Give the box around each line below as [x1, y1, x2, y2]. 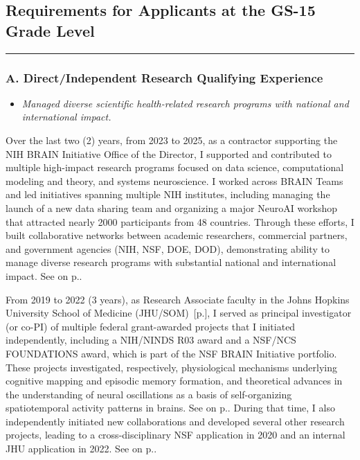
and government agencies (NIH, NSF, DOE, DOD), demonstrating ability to [6, 241, 330, 256]
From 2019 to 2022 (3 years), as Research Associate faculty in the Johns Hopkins [6, 292, 350, 306]
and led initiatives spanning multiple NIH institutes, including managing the [6, 187, 330, 202]
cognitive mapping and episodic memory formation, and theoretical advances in [6, 373, 343, 388]
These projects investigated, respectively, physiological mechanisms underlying [6, 360, 337, 374]
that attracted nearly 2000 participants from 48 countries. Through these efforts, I [6, 214, 354, 229]
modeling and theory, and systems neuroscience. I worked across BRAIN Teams [6, 173, 343, 188]
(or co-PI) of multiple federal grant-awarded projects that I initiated [6, 319, 296, 333]
